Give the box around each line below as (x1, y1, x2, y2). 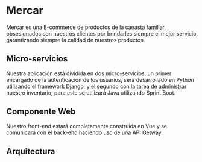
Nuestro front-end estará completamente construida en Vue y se (6, 122, 168, 129)
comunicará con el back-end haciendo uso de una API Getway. (6, 129, 163, 136)
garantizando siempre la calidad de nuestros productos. (6, 36, 145, 43)
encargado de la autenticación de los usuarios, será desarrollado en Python (6, 76, 194, 83)
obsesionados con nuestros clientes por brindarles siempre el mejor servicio (6, 30, 197, 37)
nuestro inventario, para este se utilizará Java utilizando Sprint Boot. (6, 89, 176, 96)
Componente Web (6, 107, 76, 117)
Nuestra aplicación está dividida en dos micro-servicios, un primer (6, 70, 172, 77)
